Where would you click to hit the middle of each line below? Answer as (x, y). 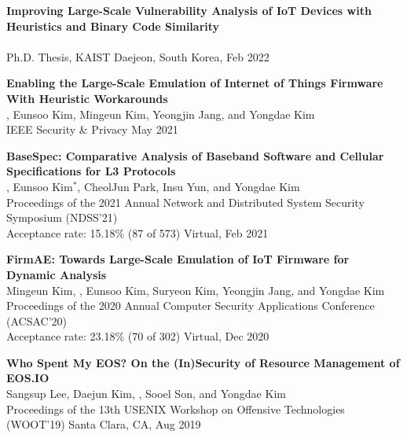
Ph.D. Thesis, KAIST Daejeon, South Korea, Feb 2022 (138, 56)
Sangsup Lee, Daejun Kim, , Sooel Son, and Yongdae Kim (146, 394)
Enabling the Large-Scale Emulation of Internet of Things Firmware (195, 83)
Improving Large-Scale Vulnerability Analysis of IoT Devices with (189, 10)
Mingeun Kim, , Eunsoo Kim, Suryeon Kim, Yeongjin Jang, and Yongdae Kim (196, 290)
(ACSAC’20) (37, 320)
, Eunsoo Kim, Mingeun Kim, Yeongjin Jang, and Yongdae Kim (161, 114)
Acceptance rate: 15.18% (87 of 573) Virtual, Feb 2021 (137, 232)
